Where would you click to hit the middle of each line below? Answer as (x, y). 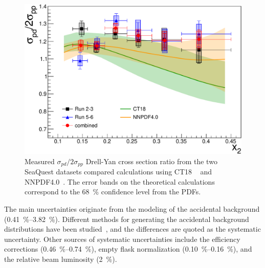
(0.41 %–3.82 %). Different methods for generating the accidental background (127, 219)
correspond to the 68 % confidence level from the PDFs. (113, 192)
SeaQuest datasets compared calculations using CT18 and (118, 172)
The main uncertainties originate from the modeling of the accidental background (132, 208)
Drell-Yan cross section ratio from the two (151, 161)
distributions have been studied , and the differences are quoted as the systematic (132, 229)
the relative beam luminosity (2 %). (61, 259)
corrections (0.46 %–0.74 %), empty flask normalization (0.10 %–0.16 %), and (128, 249)
